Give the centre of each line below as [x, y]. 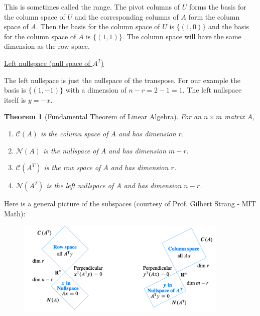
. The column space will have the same [182, 36]
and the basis [229, 26]
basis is [15, 90]
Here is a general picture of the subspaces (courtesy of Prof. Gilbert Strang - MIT [130, 204]
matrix [235, 116]
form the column [214, 16]
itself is [15, 99]
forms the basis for [218, 7]
